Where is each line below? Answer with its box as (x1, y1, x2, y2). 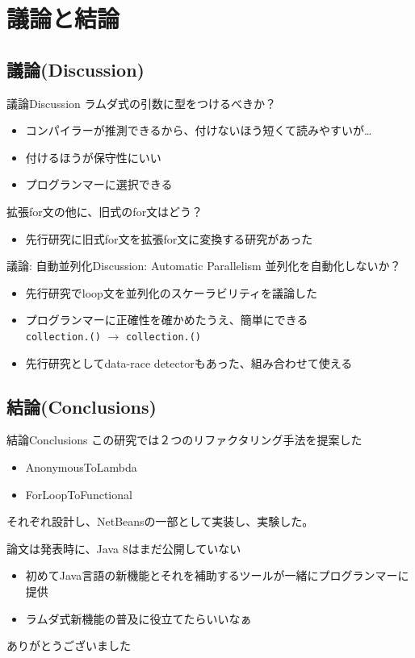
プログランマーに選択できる (25, 176, 173, 193)
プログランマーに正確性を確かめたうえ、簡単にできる (25, 311, 308, 328)
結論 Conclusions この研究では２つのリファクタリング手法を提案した (6, 431, 363, 448)
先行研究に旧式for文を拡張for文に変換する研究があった (25, 230, 313, 247)
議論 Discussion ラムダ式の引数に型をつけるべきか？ (6, 94, 277, 111)
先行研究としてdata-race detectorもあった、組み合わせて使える (25, 354, 353, 371)
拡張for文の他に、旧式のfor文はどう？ (6, 202, 203, 219)
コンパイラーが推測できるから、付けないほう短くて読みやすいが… (25, 122, 372, 139)
